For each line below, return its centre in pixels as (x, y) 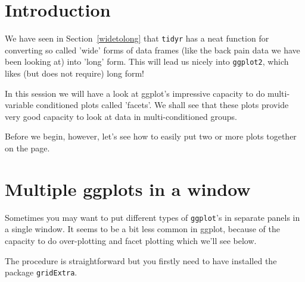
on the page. (27, 148)
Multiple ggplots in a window (128, 188)
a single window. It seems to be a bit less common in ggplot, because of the (142, 229)
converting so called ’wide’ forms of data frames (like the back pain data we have (152, 50)
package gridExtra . (41, 272)
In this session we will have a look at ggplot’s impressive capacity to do (135, 93)
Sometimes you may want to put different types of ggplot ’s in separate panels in (152, 217)
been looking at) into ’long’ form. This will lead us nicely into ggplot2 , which (147, 61)
